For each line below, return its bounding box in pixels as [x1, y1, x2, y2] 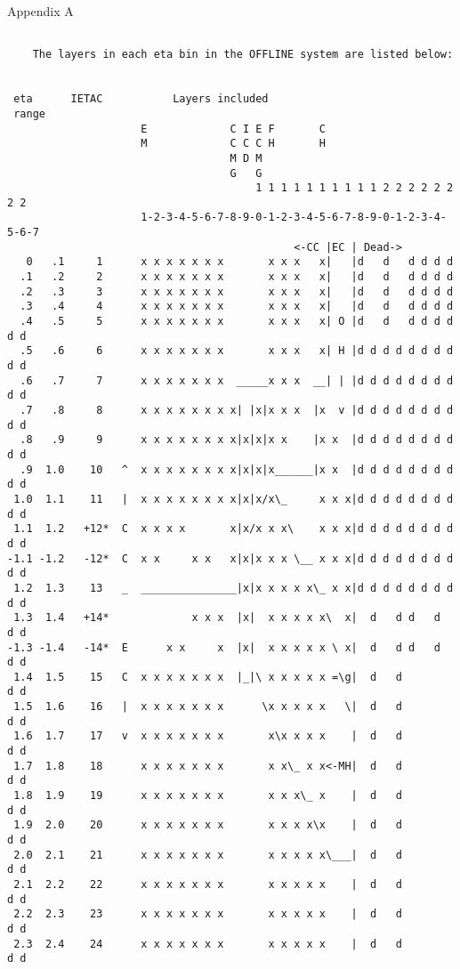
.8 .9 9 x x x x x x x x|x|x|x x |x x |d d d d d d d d [20, 433, 454, 447]
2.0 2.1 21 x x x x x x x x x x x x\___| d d [13, 848, 402, 861]
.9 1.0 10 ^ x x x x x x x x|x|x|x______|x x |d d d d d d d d [20, 463, 454, 476]
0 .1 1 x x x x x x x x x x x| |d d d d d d [26, 255, 454, 269]
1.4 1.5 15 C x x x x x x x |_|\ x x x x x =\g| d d [13, 670, 402, 683]
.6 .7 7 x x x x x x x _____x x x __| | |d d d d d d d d [20, 374, 454, 387]
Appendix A [7, 2, 74, 20]
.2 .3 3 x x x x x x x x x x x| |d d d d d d [20, 285, 454, 298]
